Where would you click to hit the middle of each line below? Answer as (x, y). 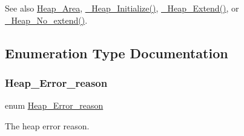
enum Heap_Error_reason (54, 105)
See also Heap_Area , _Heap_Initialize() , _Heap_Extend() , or (122, 8)
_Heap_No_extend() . (46, 20)
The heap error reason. (47, 125)
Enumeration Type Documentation (117, 53)
